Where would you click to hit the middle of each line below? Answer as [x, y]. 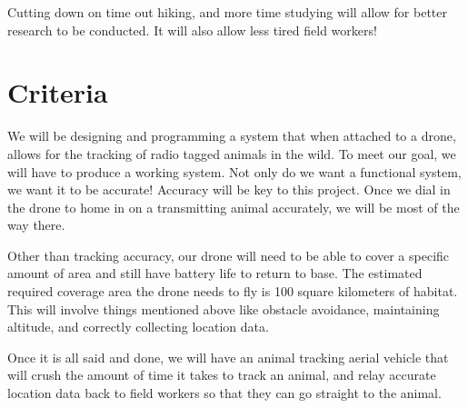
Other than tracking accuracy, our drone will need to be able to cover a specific [229, 255]
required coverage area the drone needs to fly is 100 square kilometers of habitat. [233, 291]
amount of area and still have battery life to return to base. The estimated [215, 273]
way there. [36, 225]
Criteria [58, 92]
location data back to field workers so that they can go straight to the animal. [224, 393]
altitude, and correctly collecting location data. [138, 327]
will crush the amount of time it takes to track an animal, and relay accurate [222, 375]
